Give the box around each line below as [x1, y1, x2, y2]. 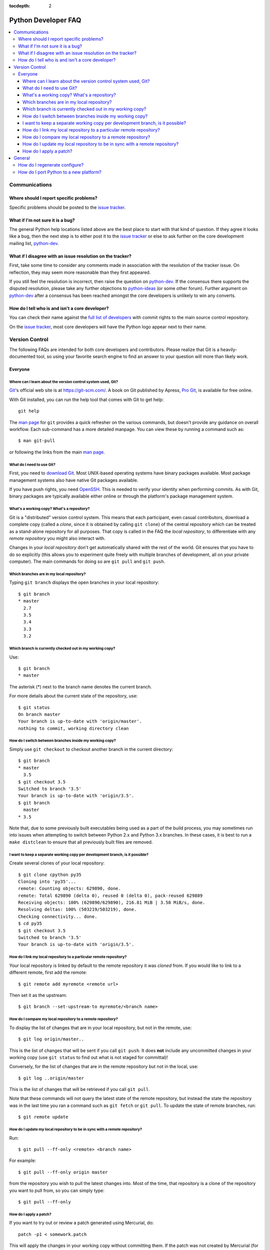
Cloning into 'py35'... [18, 878, 76, 884]
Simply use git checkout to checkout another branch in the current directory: [9, 746, 173, 752]
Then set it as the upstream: [9, 992, 67, 998]
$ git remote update [18, 1114, 68, 1120]
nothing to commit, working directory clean [18, 725, 129, 731]
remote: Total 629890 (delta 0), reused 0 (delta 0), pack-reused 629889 [18, 892, 203, 898]
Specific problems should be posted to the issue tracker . [9, 204, 126, 210]
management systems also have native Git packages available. [9, 477, 138, 483]
